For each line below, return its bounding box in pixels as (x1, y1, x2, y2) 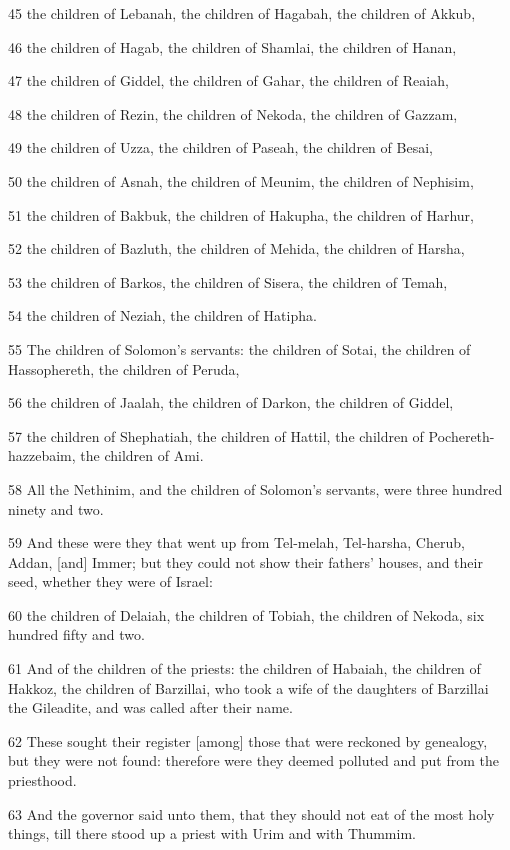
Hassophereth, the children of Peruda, (8, 358, 240, 379)
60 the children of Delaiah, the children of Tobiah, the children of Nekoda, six (8, 604, 485, 625)
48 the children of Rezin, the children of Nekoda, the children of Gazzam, (8, 103, 458, 124)
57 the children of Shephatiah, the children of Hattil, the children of (8, 425, 424, 446)
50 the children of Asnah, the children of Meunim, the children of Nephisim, (8, 170, 474, 191)
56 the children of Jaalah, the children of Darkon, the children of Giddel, (8, 392, 454, 413)
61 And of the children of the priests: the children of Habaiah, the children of (8, 658, 481, 679)
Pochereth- (428, 425, 495, 446)
